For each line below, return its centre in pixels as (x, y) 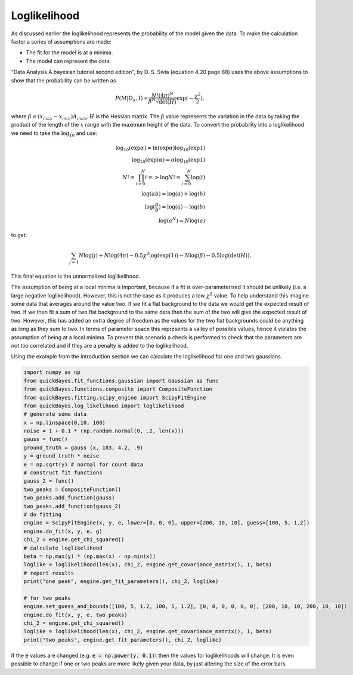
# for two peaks (47, 598)
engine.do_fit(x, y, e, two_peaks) (75, 615)
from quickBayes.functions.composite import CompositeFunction (118, 389)
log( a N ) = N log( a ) (182, 220)
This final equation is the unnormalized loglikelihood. (76, 276)
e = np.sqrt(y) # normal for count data (83, 464)
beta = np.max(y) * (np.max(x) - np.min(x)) (90, 556)
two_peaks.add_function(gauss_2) (72, 506)
